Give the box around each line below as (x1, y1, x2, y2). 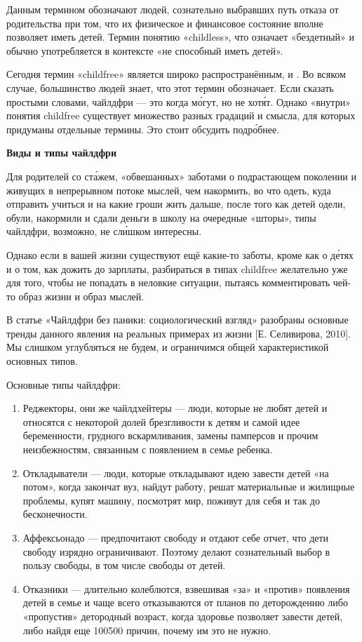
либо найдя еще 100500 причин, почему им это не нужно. (22, 622, 271, 637)
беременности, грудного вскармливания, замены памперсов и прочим (22, 428, 319, 443)
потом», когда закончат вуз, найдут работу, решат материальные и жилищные (22, 479, 355, 494)
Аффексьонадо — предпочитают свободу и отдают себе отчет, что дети (22, 530, 329, 544)
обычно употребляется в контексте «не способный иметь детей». (6, 43, 283, 58)
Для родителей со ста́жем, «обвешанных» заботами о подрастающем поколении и (6, 168, 356, 183)
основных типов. (6, 354, 78, 368)
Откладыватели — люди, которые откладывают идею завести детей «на (22, 465, 329, 480)
